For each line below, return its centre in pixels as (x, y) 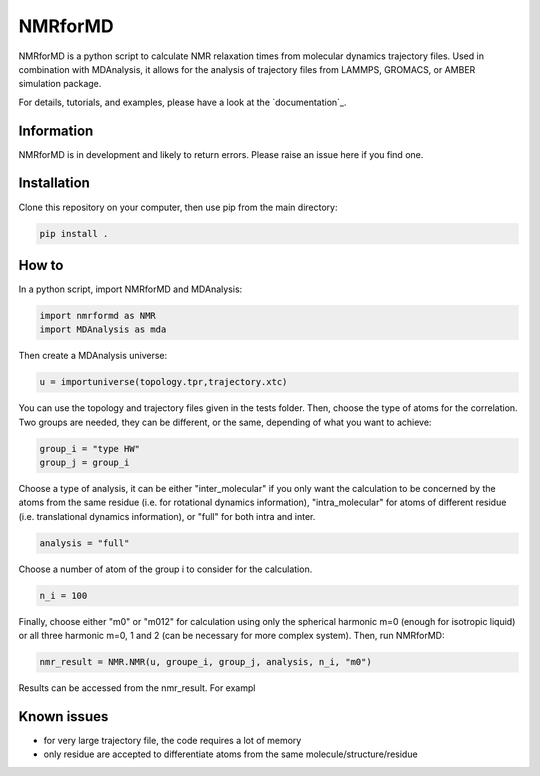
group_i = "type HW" (89, 448)
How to (41, 265)
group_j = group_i (84, 463)
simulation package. (60, 84)
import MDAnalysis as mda (103, 329)
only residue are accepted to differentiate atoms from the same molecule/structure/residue (231, 754)
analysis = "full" (84, 543)
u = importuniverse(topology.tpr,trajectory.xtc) (163, 382)
